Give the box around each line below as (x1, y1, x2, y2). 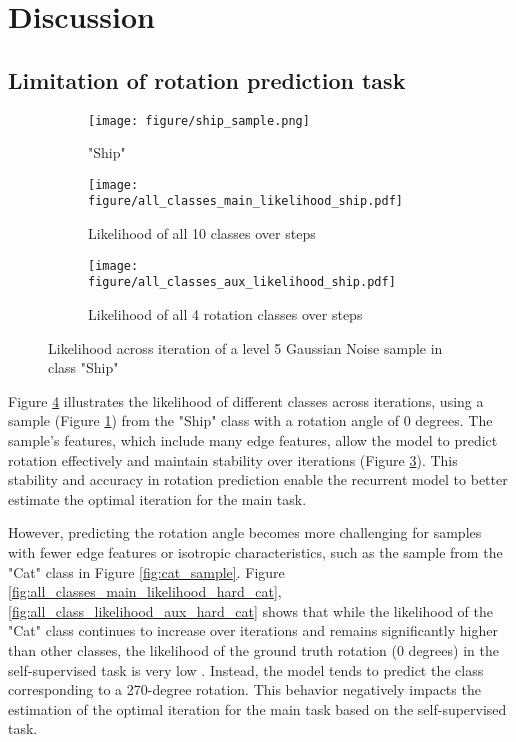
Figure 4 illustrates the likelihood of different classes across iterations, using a (8, 390, 484, 411)
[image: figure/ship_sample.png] (88, 113, 310, 128)
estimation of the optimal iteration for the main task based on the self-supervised (8, 698, 507, 719)
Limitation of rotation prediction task (8, 64, 406, 95)
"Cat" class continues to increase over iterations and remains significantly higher (8, 620, 498, 641)
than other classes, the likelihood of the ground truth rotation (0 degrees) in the (8, 639, 499, 660)
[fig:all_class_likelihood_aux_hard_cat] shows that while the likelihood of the (8, 600, 493, 621)
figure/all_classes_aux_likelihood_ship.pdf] (88, 275, 396, 290)
